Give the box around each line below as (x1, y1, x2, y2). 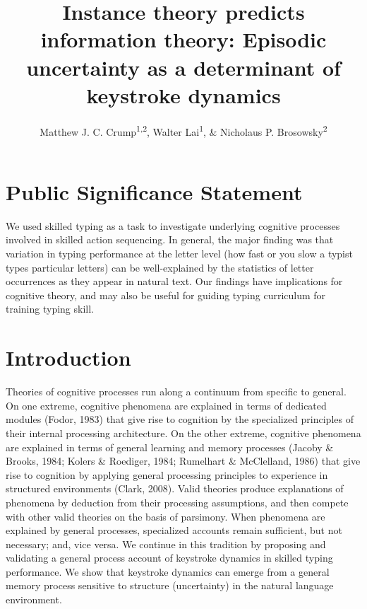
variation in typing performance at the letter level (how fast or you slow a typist (6, 246, 353, 261)
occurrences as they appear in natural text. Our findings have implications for (6, 274, 343, 289)
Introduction (6, 343, 131, 372)
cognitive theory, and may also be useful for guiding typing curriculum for (6, 287, 326, 302)
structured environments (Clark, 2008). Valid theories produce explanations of (6, 481, 344, 496)
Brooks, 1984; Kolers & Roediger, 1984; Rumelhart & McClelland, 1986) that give (6, 453, 361, 468)
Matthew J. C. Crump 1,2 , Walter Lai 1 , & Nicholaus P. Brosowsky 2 (40, 122, 327, 139)
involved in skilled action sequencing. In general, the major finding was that (6, 232, 334, 247)
